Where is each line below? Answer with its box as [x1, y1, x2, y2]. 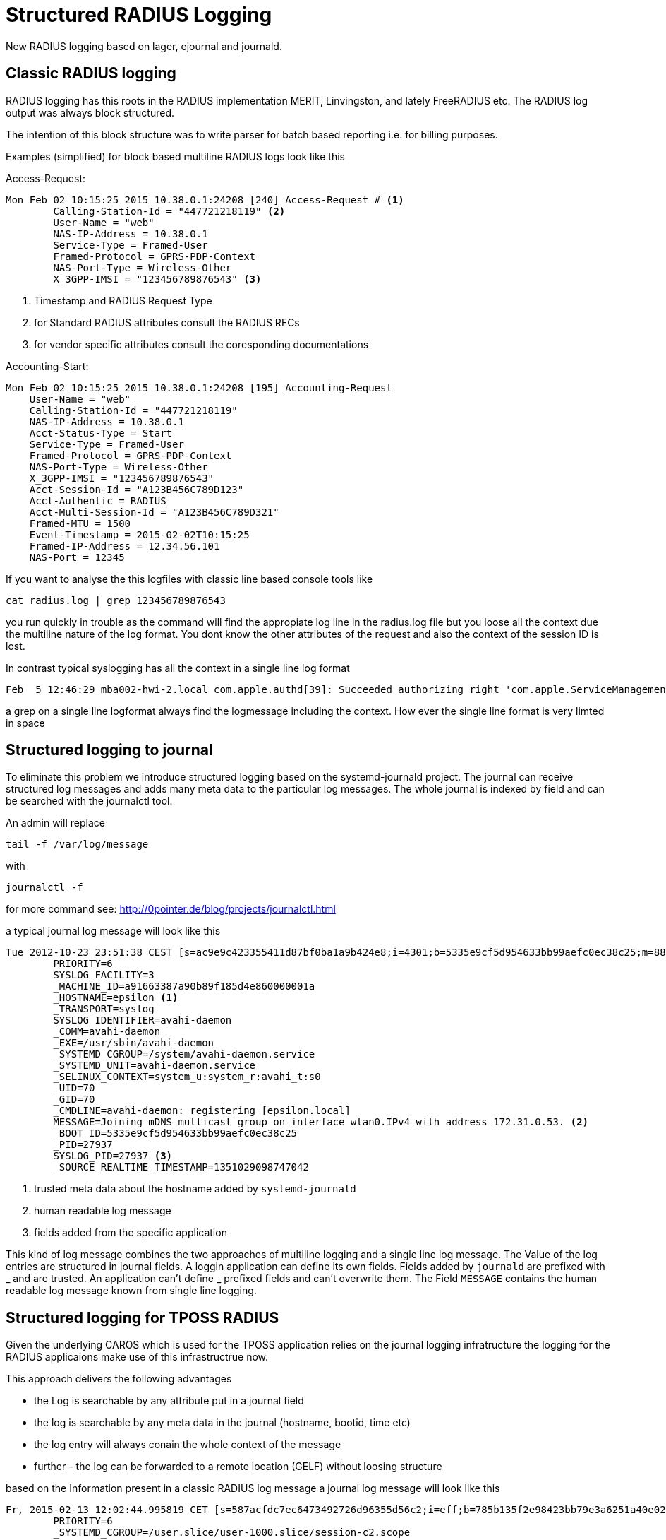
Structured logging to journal [6, 741, 213, 759]
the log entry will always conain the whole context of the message [34, 1438, 341, 1451]
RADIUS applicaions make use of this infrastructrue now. [6, 1351, 269, 1363]
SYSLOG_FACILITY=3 [53, 969, 155, 981]
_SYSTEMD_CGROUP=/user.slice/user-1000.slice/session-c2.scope [53, 1527, 411, 1539]
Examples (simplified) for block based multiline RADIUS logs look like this [6, 150, 345, 162]
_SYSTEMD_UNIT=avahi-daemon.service [53, 1060, 256, 1072]
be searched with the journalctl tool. [6, 795, 173, 807]
